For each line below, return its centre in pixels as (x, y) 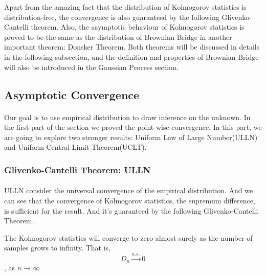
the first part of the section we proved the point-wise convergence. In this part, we (133, 127)
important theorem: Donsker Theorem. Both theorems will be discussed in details (132, 47)
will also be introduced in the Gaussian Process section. (91, 67)
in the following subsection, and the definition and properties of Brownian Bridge (131, 56)
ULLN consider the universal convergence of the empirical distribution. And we (129, 190)
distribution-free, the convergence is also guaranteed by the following (112, 17)
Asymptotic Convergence (72, 94)
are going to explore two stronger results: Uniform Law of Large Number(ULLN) (131, 137)
